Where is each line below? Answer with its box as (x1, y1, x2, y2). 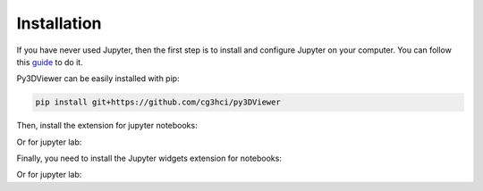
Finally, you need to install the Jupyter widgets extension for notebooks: (16, 153, 282, 164)
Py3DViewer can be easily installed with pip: (16, 73, 180, 84)
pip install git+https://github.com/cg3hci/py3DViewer (35, 97, 281, 107)
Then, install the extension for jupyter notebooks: (16, 120, 198, 131)
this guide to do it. (16, 56, 84, 67)
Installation (16, 13, 102, 33)
